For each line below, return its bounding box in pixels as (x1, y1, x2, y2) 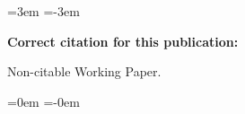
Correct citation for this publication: (7, 31, 239, 50)
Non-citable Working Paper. (7, 62, 162, 81)
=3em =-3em (7, 2, 80, 20)
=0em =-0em (7, 92, 80, 110)
